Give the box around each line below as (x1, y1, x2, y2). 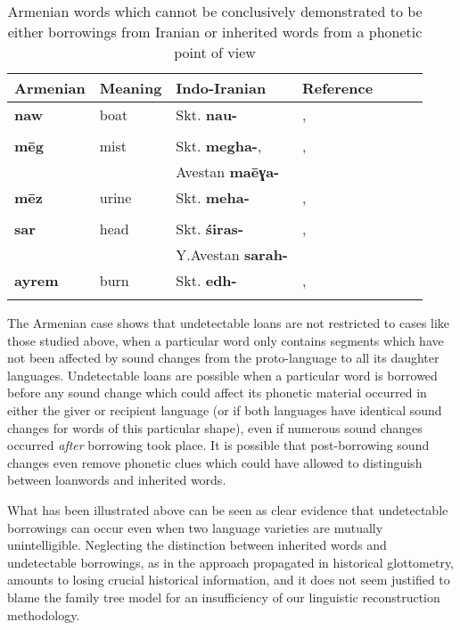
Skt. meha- (176, 187, 250, 208)
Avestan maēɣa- (176, 161, 280, 182)
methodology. (7, 605, 80, 624)
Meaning (99, 78, 162, 98)
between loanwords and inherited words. (7, 470, 226, 489)
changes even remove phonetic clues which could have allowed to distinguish (7, 453, 423, 471)
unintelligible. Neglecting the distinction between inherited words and (7, 536, 387, 554)
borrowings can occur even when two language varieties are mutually (7, 518, 383, 536)
